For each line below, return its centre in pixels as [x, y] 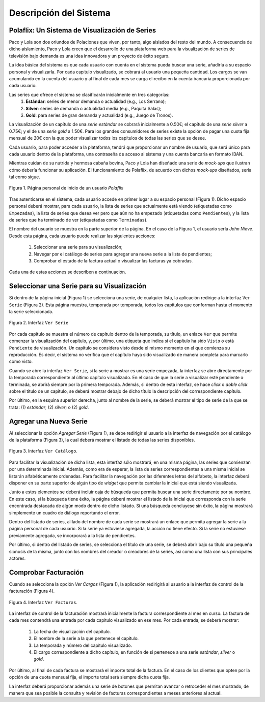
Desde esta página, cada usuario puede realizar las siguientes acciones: [82, 236]
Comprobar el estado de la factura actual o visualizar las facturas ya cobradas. [113, 261]
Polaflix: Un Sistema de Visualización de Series [83, 30]
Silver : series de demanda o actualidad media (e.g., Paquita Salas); [93, 108]
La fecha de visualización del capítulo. [72, 631]
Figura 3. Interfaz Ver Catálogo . [43, 451]
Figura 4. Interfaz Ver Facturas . [43, 602]
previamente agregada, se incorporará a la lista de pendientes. [72, 535]
